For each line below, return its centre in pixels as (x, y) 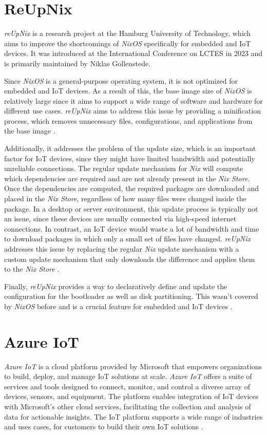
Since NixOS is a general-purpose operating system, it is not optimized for (121, 80)
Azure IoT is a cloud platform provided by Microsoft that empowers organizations (133, 366)
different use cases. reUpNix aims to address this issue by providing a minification (132, 111)
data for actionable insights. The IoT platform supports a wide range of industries (133, 416)
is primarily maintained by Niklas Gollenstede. (78, 63)
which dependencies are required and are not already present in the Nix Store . (127, 178)
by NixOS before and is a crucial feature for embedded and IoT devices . (118, 306)
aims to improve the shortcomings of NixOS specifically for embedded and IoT (128, 43)
